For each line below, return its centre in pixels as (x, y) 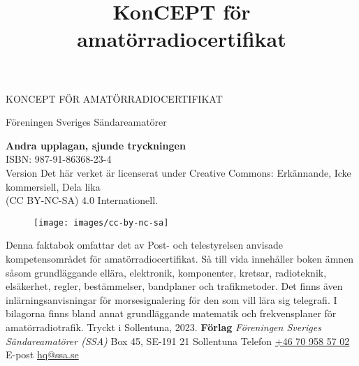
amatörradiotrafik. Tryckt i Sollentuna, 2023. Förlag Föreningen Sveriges (163, 327)
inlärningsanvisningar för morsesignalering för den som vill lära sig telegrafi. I (171, 299)
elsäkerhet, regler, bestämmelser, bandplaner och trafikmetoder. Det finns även (174, 286)
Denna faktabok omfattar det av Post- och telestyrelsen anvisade (145, 245)
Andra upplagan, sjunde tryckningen (96, 145)
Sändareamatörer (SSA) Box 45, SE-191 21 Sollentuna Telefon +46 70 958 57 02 (178, 341)
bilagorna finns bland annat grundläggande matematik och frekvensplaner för (171, 313)
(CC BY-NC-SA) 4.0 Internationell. (82, 200)
